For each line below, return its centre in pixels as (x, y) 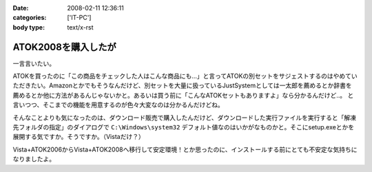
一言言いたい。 (34, 63)
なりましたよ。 (34, 159)
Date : (21, 8)
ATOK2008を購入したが (64, 47)
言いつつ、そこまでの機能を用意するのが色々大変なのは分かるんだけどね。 (118, 105)
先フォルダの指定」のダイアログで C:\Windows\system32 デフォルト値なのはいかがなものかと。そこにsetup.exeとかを (184, 127)
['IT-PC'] (79, 18)
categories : (30, 18)
